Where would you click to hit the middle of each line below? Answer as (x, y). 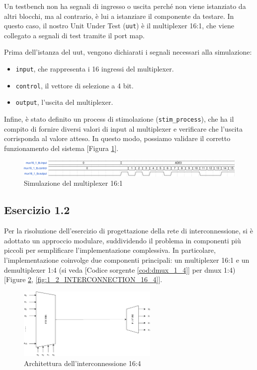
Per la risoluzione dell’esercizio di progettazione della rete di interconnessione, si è (128, 231)
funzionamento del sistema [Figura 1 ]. (61, 148)
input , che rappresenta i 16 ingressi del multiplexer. (95, 69)
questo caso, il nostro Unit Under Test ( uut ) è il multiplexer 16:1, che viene (119, 26)
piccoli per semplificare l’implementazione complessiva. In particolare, (110, 250)
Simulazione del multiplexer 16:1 (73, 183)
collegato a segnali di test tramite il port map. (74, 35)
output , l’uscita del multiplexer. (64, 102)
